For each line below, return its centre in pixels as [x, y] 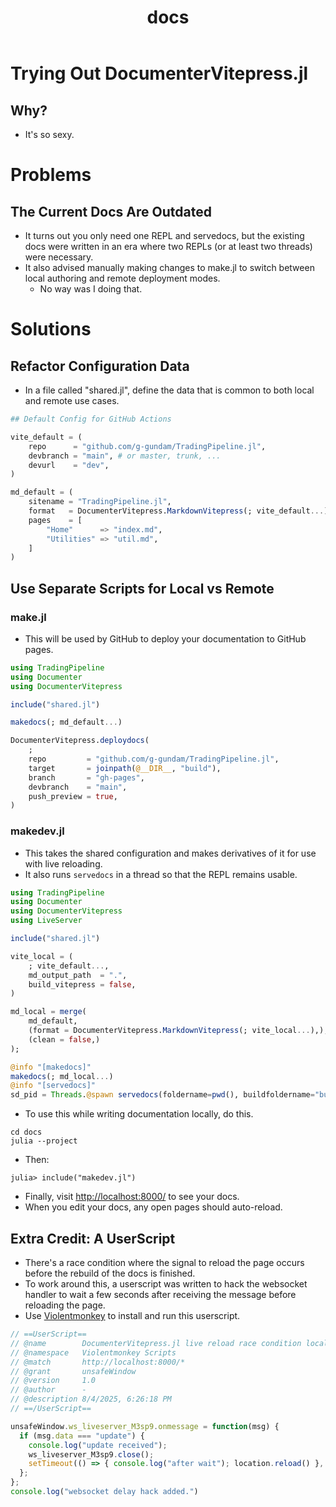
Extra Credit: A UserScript [93, 1238]
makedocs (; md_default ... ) [66, 722]
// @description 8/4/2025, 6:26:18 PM [91, 1399]
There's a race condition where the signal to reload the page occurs [164, 1263]
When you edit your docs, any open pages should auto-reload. [153, 1207]
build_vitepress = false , [82, 984]
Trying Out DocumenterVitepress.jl [159, 73]
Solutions [51, 329]
